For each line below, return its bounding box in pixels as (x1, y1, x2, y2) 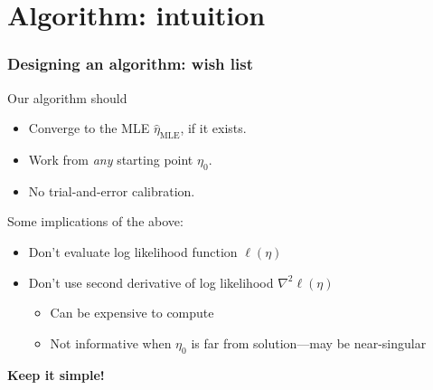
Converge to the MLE (28, 119, 150, 138)
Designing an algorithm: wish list (7, 52, 253, 75)
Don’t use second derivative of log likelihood (28, 272, 274, 291)
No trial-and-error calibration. (28, 181, 195, 200)
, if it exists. (180, 119, 247, 138)
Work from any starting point (28, 149, 193, 168)
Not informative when (50, 333, 172, 352)
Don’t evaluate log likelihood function (28, 242, 238, 261)
